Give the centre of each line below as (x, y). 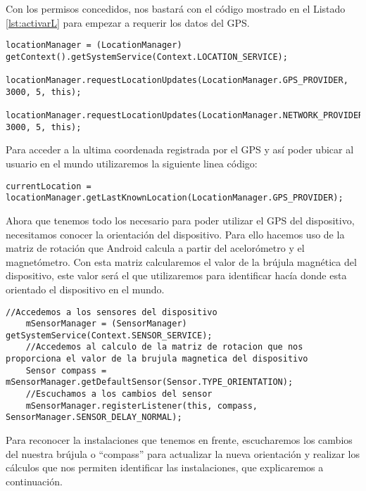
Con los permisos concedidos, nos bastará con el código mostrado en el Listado (176, 8)
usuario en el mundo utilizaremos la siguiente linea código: (132, 164)
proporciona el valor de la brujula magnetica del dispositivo (157, 359)
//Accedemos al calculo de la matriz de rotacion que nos (164, 347)
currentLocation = (49, 186)
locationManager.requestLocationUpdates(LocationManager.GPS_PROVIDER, (177, 81)
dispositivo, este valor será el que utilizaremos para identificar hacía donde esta (176, 275)
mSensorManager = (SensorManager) (106, 324)
